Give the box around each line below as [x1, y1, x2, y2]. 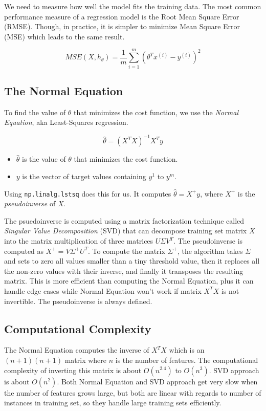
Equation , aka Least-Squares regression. [4, 117, 128, 127]
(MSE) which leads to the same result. [4, 31, 125, 41]
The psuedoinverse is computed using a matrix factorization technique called [4, 215, 245, 226]
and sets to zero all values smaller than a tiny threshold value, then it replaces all [4, 255, 260, 266]
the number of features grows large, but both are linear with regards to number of [4, 387, 261, 398]
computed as [4, 245, 44, 256]
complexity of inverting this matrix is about [4, 364, 142, 375]
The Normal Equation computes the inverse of [4, 344, 149, 355]
